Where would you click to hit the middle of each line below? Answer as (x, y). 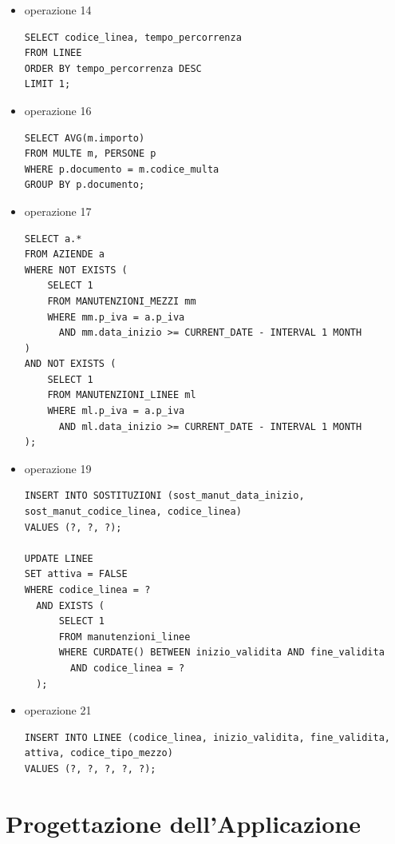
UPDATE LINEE (59, 558)
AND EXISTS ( (71, 605)
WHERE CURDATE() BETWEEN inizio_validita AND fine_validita (221, 653)
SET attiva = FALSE (76, 574)
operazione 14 (58, 10)
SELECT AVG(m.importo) (85, 138)
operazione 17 (58, 211)
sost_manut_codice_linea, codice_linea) (133, 512)
